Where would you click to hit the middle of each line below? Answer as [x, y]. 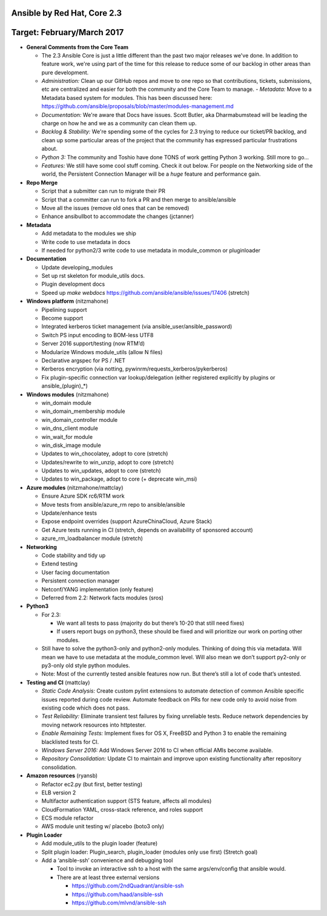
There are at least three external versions [108, 877]
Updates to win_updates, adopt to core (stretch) [101, 471]
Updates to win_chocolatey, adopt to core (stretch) [105, 453]
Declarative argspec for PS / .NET [84, 360]
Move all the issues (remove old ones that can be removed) [115, 208]
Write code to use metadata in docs [86, 242]
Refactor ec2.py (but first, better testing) [92, 784]
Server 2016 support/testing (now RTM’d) [93, 344]
